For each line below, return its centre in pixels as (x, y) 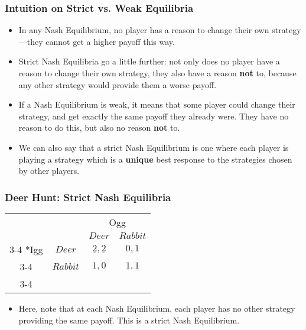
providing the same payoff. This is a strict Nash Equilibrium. (129, 320)
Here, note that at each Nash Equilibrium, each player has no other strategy (157, 308)
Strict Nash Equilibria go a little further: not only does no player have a (149, 61)
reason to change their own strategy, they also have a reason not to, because (157, 73)
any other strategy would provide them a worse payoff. (118, 84)
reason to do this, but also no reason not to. (99, 127)
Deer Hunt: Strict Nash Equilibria (88, 197)
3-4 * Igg (26, 249)
